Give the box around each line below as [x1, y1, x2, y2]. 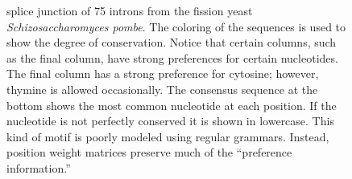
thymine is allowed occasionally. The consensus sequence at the [6, 80, 318, 97]
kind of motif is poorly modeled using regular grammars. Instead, [6, 128, 329, 144]
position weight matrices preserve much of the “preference [6, 144, 292, 161]
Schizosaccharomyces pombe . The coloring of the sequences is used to [6, 18, 346, 35]
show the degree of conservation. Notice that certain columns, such [6, 34, 337, 51]
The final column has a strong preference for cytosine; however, [6, 65, 319, 82]
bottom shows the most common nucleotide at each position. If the [6, 96, 337, 113]
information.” [6, 159, 71, 176]
